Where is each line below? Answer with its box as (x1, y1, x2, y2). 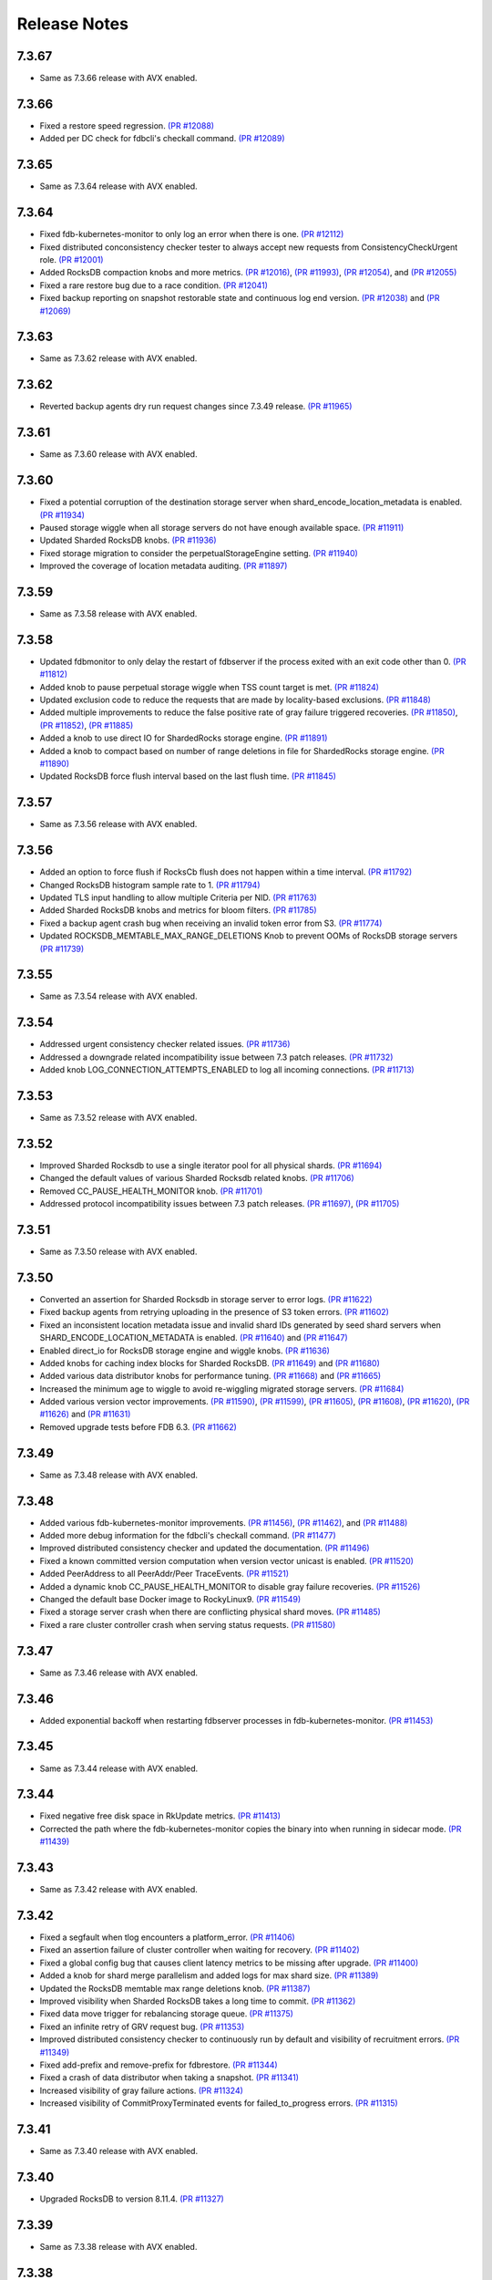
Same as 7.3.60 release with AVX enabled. (39, 449, 198, 460)
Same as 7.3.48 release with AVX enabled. (39, 1469, 198, 1480)
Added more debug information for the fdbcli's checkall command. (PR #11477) (39, 1530, 336, 1541)
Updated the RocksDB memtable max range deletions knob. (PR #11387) (39, 1983, 311, 1994)
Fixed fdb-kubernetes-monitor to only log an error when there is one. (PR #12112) (39, 229, 344, 240)
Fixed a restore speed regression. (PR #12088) (39, 119, 214, 131)
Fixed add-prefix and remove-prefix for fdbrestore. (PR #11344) (39, 2059, 278, 2070)
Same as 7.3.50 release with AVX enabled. (39, 1246, 198, 1258)
